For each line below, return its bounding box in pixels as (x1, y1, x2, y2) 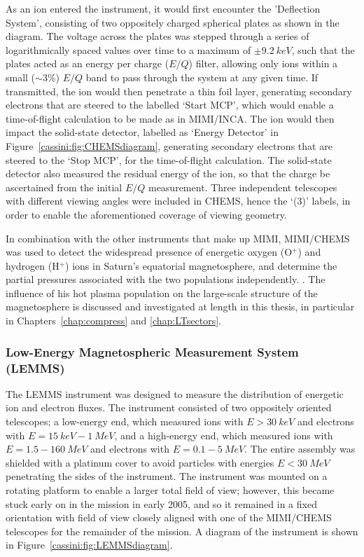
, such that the (291, 42, 355, 57)
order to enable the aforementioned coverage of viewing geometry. (6, 207, 287, 221)
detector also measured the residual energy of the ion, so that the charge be (6, 166, 330, 181)
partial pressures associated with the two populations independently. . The (6, 272, 325, 287)
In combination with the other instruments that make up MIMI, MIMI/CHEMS (6, 231, 350, 245)
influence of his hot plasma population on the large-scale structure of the (6, 285, 318, 300)
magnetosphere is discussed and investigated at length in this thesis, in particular (6, 299, 355, 314)
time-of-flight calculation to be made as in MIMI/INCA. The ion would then (6, 111, 335, 125)
